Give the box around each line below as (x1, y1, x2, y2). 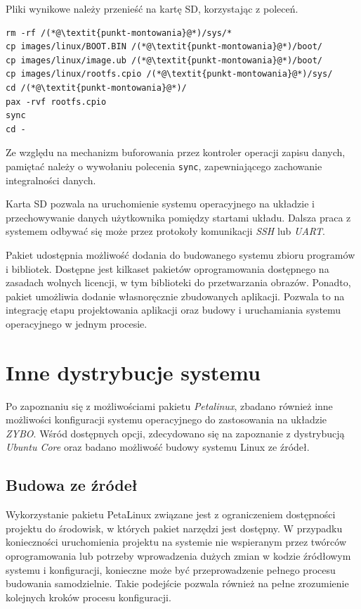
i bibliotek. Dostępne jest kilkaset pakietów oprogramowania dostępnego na (6, 261, 329, 276)
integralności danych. (6, 172, 96, 187)
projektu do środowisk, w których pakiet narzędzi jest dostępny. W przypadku (6, 520, 343, 535)
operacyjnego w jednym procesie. (6, 316, 147, 331)
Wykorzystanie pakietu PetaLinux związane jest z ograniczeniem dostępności (6, 507, 336, 522)
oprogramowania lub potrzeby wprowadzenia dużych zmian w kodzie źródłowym (6, 549, 351, 563)
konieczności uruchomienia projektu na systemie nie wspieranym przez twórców (6, 534, 347, 549)
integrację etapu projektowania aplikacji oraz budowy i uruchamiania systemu (6, 302, 341, 317)
